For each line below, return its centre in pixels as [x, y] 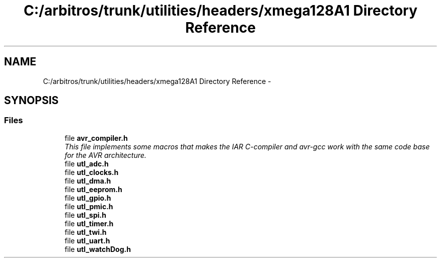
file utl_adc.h [87, 163]
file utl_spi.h [85, 215]
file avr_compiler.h [96, 138]
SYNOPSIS [31, 101]
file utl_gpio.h [88, 198]
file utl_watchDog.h [98, 249]
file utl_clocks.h [92, 172]
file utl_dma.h [88, 181]
